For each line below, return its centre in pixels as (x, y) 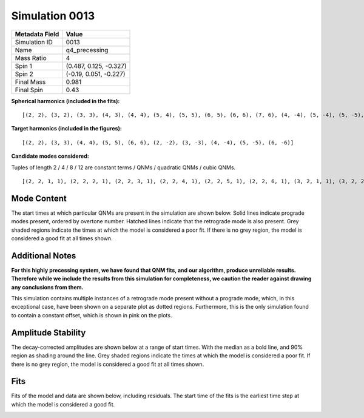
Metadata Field (37, 34)
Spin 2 (24, 74)
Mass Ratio (31, 58)
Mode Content (39, 198)
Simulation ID (34, 42)
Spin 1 (24, 66)
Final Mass (30, 82)
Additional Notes (44, 256)
